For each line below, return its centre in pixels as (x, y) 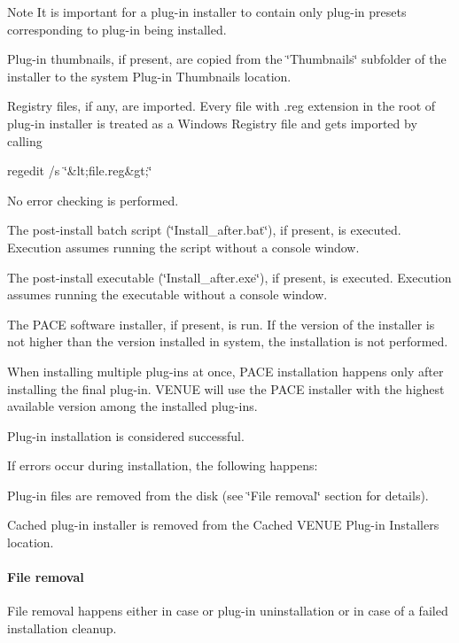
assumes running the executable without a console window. (167, 294)
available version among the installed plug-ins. (132, 406)
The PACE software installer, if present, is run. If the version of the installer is (221, 324)
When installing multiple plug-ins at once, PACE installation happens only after (226, 371)
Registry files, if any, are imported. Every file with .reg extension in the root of (222, 106)
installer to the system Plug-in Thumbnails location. (149, 76)
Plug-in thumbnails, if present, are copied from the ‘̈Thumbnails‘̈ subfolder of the (227, 59)
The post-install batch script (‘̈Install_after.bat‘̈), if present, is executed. (204, 230)
